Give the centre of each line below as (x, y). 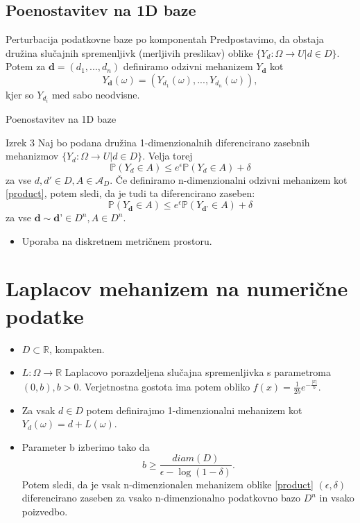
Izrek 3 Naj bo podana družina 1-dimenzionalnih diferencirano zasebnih (158, 142)
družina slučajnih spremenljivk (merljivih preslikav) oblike (129, 52)
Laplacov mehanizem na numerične (177, 288)
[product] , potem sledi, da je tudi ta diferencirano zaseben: (130, 193)
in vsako (337, 498)
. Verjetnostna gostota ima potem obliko (164, 386)
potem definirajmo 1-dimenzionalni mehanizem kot (194, 410)
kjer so (20, 94)
